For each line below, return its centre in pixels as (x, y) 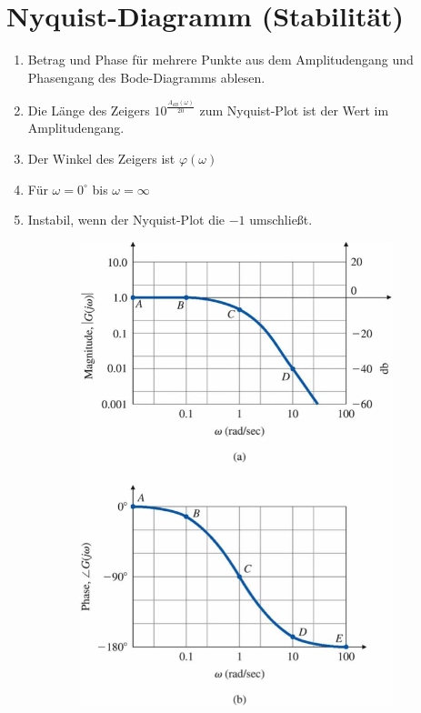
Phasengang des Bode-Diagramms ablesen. (146, 77)
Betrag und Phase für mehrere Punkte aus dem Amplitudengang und (221, 60)
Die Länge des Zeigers (89, 110)
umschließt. (281, 220)
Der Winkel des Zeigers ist (101, 159)
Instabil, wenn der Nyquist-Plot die (126, 220)
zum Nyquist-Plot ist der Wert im (294, 110)
